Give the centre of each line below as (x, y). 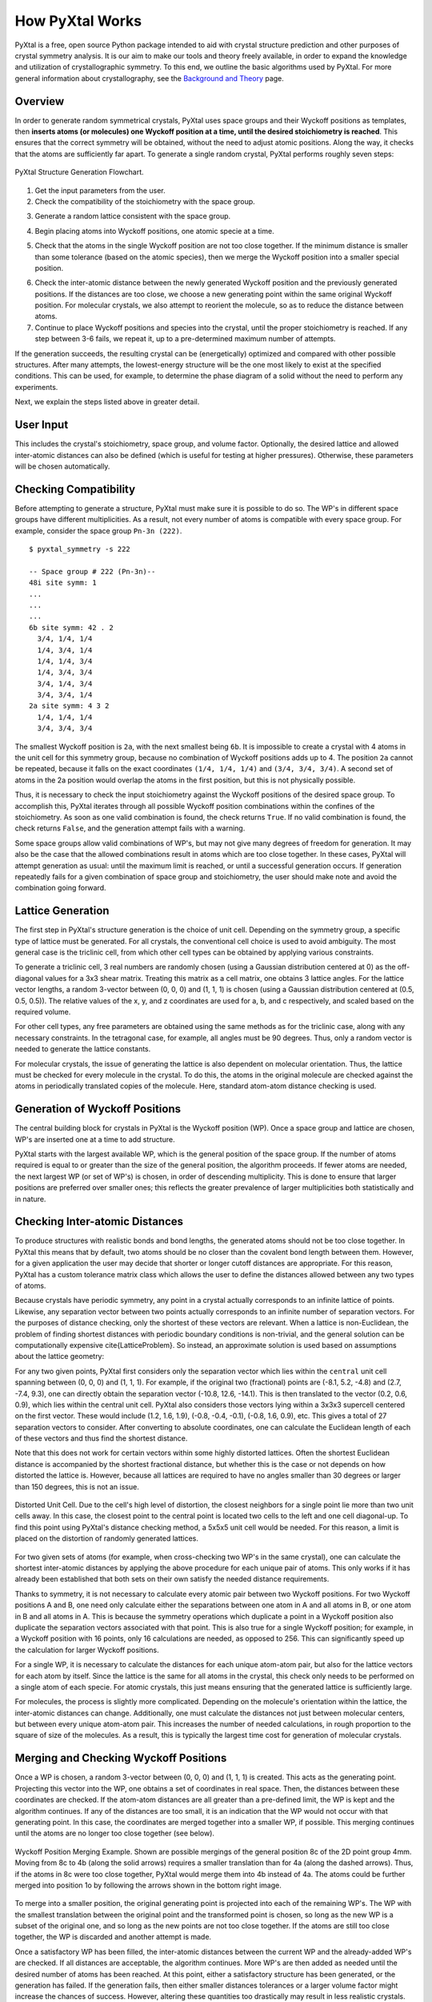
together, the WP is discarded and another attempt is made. (113, 1937)
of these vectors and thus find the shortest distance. (101, 1438)
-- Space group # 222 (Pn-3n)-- (92, 571)
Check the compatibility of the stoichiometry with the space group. (145, 201)
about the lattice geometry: (60, 1357)
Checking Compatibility (75, 489)
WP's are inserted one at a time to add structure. (95, 1139)
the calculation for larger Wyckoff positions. (87, 1650)
